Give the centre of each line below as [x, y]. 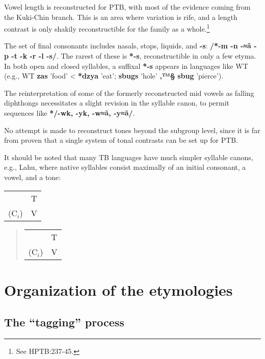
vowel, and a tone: [33, 177]
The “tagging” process [64, 322]
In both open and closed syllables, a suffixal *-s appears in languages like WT [126, 66]
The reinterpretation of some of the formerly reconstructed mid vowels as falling [129, 93]
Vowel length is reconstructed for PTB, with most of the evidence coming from [127, 7]
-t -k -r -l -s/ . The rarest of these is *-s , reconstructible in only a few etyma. [134, 56]
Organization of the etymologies [118, 289]
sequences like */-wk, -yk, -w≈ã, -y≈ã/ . [70, 113]
